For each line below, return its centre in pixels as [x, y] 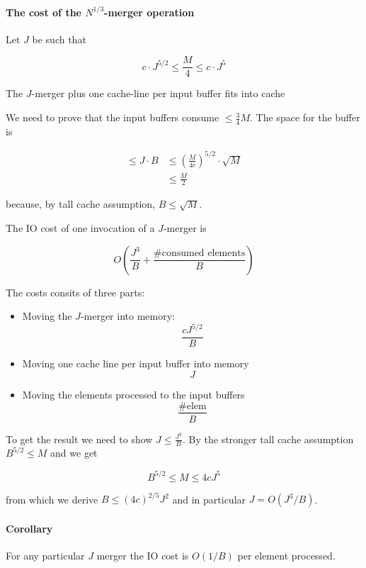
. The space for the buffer [305, 117]
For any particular [45, 555]
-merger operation [149, 12]
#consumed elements [200, 254]
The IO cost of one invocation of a [80, 227]
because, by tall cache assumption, [80, 204]
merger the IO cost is [143, 555]
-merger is [185, 227]
